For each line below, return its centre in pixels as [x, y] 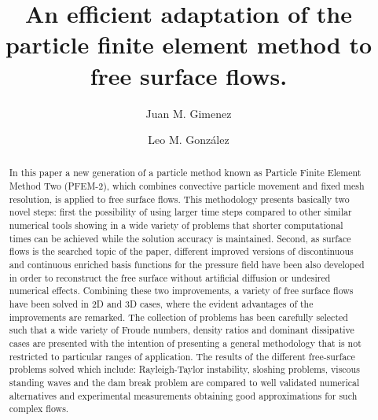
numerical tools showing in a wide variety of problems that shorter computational [176, 225]
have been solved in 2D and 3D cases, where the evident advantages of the [161, 304]
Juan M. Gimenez [189, 113]
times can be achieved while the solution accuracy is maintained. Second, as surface [180, 238]
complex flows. [39, 409]
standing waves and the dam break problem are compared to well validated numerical [184, 382]
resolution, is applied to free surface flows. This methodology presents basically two [179, 199]
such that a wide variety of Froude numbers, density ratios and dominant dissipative [182, 330]
